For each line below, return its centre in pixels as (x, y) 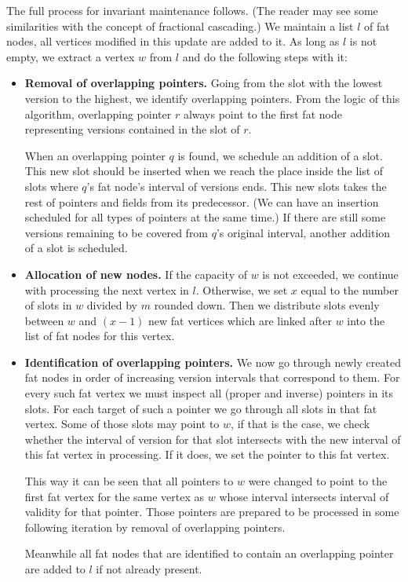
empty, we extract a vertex (71, 56)
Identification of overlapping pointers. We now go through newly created (213, 362)
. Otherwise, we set (242, 289)
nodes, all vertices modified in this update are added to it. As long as (173, 41)
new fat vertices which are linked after (240, 320)
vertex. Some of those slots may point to (122, 424)
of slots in (48, 305)
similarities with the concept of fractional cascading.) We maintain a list (180, 26)
